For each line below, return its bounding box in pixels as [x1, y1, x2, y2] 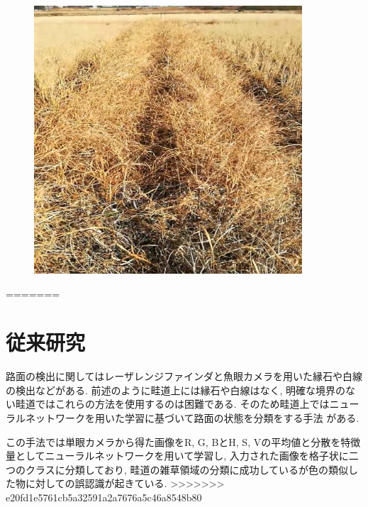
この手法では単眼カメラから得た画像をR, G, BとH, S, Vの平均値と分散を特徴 [6, 434, 361, 449]
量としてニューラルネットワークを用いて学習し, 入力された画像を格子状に [6, 448, 349, 463]
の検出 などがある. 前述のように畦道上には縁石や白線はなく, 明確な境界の [6, 382, 346, 397]
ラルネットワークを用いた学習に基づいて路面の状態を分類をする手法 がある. [6, 411, 359, 425]
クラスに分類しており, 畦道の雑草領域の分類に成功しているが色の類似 [25, 462, 349, 477]
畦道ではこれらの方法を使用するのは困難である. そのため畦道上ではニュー [15, 396, 359, 411]
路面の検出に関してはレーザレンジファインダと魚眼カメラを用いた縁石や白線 [6, 369, 363, 384]
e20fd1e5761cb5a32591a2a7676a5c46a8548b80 [6, 490, 202, 504]
